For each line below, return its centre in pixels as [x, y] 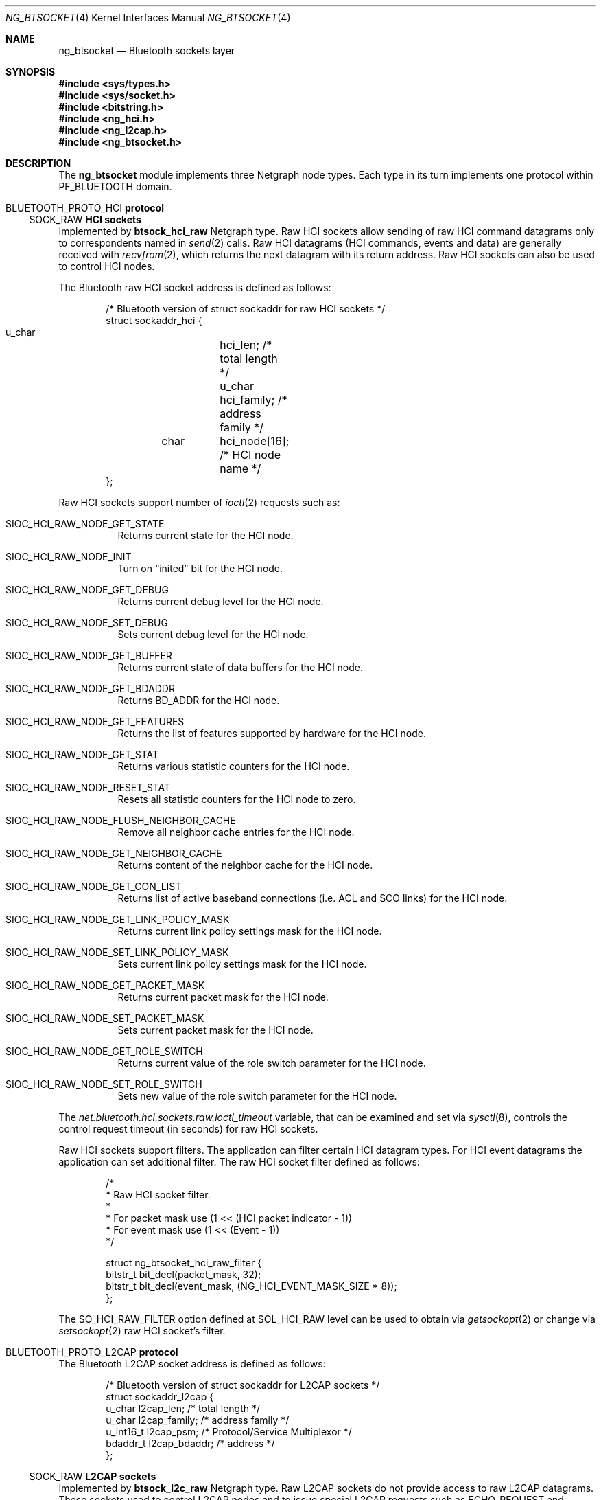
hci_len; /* [246, 345]
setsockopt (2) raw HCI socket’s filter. [142, 1331]
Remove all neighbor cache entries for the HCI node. [236, 832]
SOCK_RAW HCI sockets [85, 219]
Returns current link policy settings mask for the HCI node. [250, 931]
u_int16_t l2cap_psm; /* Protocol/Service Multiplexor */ [229, 1432]
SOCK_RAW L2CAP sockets [93, 1476]
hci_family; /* [254, 400]
